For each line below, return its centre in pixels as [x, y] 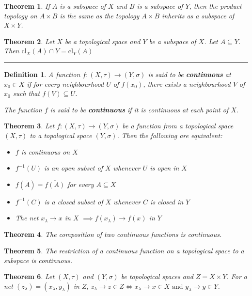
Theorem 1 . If [27, 6]
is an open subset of [73, 168]
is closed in [167, 201]
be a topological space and [102, 41]
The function [23, 109]
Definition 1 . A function [42, 74]
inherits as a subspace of [198, 15]
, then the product [215, 6]
